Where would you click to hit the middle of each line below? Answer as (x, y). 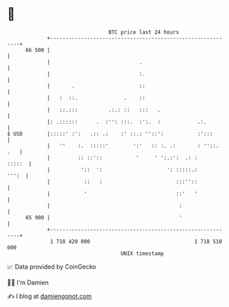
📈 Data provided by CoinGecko (52, 267)
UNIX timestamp (142, 253)
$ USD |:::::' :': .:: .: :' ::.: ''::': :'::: (110, 134)
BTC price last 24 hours (144, 32)
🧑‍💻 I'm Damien (28, 282)
